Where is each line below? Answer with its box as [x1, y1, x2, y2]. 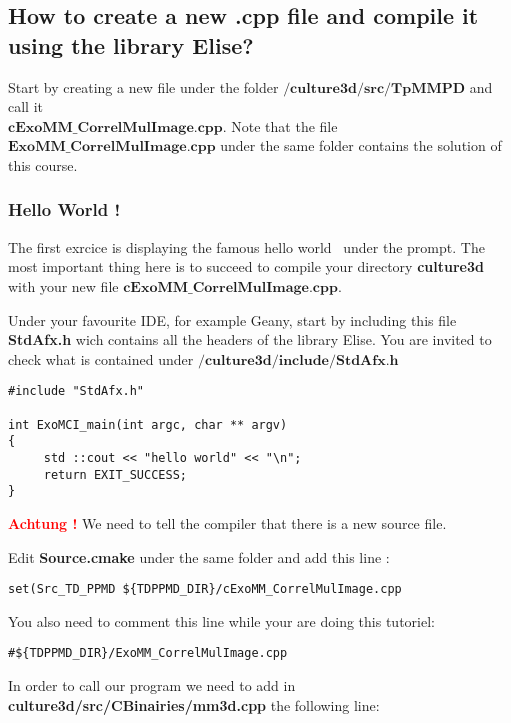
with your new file [8, 275, 119, 296]
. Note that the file [222, 115, 338, 136]
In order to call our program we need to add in [8, 675, 296, 696]
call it [8, 96, 43, 117]
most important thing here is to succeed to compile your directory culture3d [8, 256, 484, 277]
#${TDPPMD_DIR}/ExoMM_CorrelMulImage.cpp [8, 646, 288, 661]
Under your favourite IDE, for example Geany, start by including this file [8, 309, 457, 330]
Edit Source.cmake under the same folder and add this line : [8, 546, 390, 567]
